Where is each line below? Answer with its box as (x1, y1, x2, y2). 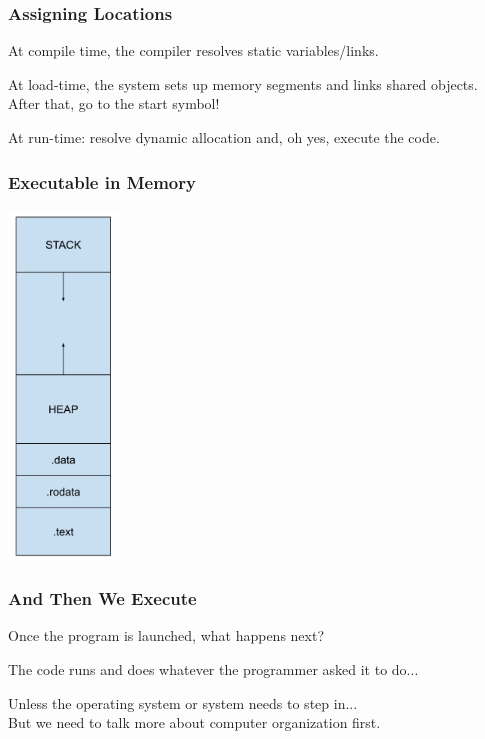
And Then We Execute (8, 586, 197, 611)
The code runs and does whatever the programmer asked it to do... (8, 659, 419, 680)
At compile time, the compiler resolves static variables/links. (8, 40, 379, 61)
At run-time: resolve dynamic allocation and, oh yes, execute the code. (8, 127, 440, 147)
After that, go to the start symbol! (8, 93, 220, 114)
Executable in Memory (8, 169, 196, 194)
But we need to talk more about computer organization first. (8, 712, 381, 733)
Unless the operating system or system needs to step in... (8, 692, 358, 713)
